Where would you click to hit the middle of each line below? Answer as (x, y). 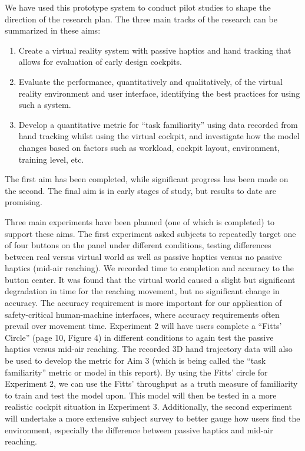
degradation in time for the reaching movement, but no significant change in (142, 291)
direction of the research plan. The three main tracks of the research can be (141, 19)
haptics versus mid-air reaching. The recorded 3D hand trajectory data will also (149, 349)
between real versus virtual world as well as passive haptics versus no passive (143, 256)
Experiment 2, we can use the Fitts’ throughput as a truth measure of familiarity (151, 383)
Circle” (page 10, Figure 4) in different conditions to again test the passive (139, 337)
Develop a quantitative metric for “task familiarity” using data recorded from (158, 124)
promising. (24, 202)
